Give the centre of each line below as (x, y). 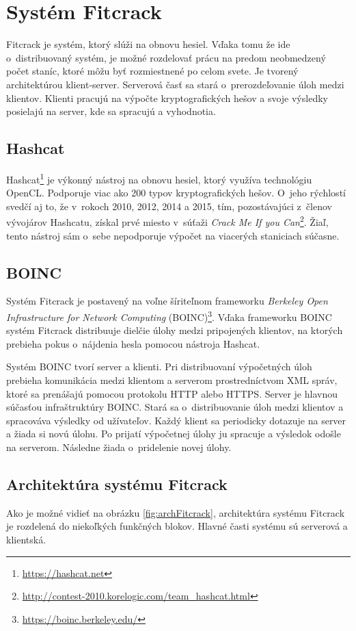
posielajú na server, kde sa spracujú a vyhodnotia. (111, 111)
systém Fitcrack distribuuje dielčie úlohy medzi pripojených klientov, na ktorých (175, 330)
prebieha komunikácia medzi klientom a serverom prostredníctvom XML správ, (172, 380)
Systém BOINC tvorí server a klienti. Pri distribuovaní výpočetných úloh (159, 366)
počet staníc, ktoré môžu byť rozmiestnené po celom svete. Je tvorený (152, 71)
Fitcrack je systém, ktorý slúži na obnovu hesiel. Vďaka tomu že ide (148, 44)
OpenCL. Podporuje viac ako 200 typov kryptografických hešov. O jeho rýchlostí (176, 193)
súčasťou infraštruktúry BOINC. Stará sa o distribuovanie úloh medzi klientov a (175, 407)
